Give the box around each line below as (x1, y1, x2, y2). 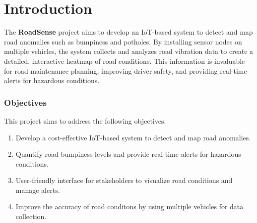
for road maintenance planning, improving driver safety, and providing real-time (4, 65, 247, 76)
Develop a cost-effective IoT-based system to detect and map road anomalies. (15, 132, 251, 142)
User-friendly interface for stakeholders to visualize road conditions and (15, 175, 233, 185)
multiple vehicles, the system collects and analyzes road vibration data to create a (4, 46, 254, 56)
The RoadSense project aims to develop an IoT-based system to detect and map (4, 27, 253, 37)
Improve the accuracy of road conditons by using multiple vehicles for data (15, 201, 244, 212)
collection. (15, 211, 47, 222)
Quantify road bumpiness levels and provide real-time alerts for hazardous (15, 149, 241, 159)
